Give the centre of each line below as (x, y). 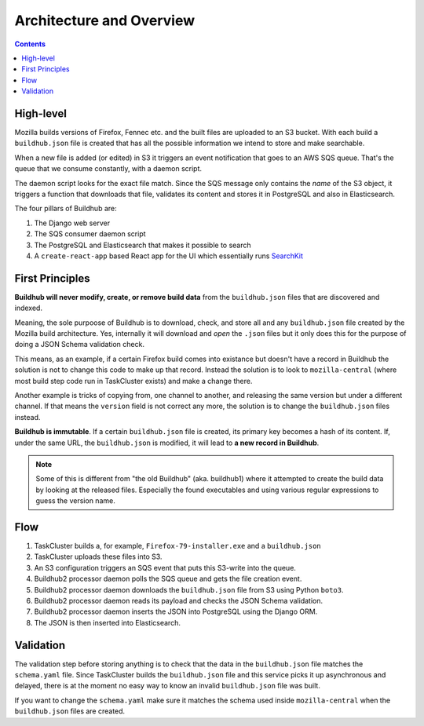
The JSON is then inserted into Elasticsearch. (107, 622)
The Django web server (72, 223)
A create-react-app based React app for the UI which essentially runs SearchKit (169, 256)
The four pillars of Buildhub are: (66, 209)
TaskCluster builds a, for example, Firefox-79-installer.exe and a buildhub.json (177, 545)
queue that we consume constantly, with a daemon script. (108, 169)
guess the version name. (75, 501)
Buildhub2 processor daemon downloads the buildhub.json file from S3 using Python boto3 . (189, 589)
